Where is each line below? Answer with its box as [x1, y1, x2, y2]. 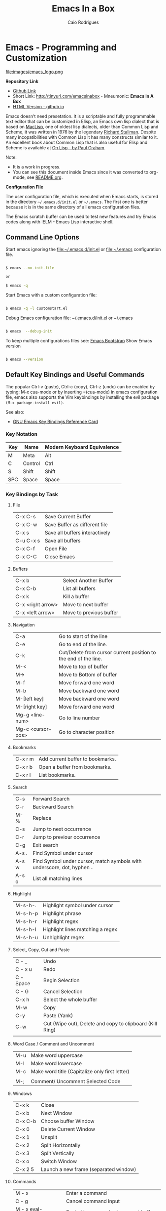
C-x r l [15, 772, 31, 779]
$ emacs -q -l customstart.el [5, 306, 68, 311]
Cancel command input [66, 1198, 120, 1205]
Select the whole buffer [43, 996, 98, 1003]
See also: [5, 409, 25, 415]
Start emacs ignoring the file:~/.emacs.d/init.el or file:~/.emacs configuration [5, 246, 161, 252]
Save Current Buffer [44, 513, 91, 520]
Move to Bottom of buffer [59, 671, 117, 678]
